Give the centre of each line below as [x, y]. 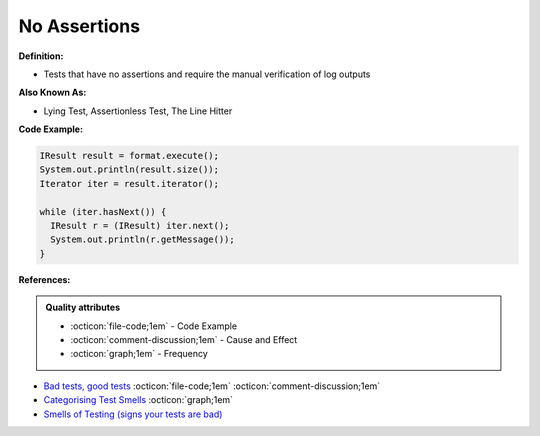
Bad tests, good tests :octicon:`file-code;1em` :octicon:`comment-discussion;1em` [212, 386]
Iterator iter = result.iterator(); [129, 183]
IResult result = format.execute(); [129, 156]
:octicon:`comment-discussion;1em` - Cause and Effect [184, 339]
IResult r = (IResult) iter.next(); [140, 226]
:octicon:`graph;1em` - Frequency [139, 354]
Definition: [41, 56]
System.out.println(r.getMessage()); [142, 239]
